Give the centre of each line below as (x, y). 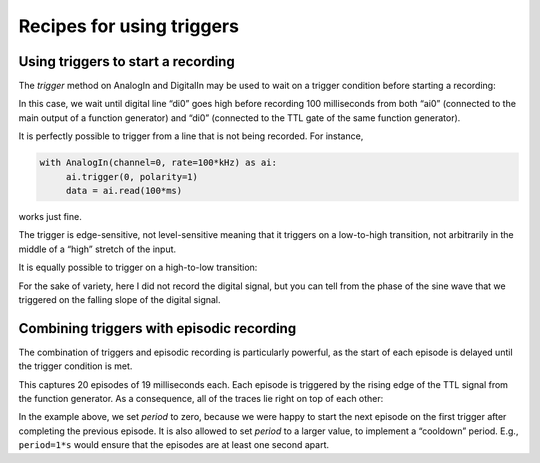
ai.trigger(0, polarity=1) (132, 176)
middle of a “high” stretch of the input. (97, 249)
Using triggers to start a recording (126, 61)
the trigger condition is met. (75, 366)
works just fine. (50, 216)
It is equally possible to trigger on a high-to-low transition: (138, 267)
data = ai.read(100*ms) (124, 190)
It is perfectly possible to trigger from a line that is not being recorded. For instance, (191, 136)
